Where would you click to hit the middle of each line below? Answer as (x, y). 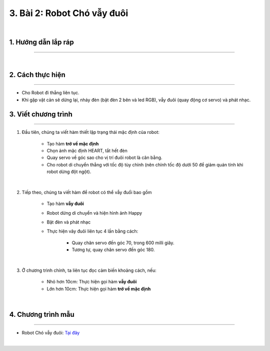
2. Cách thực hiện (37, 74)
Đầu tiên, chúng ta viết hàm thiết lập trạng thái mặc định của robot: (91, 132)
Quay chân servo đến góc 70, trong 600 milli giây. (123, 243)
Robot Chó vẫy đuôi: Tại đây (51, 332)
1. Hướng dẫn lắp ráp (42, 42)
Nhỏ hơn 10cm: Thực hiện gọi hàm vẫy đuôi (92, 282)
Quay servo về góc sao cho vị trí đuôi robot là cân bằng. (104, 157)
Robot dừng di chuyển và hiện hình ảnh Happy (94, 213)
